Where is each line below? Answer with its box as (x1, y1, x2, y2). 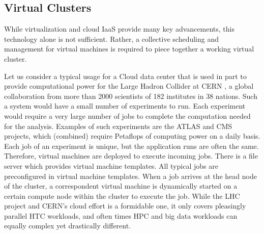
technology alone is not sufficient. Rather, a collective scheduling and (4, 33, 219, 44)
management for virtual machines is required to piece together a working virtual (4, 43, 254, 54)
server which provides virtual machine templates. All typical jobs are (4, 160, 218, 171)
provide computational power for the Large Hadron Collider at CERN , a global (4, 81, 254, 91)
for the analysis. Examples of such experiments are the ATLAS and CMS (4, 120, 232, 131)
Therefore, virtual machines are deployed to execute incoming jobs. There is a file (4, 150, 258, 161)
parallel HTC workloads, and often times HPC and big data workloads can (4, 210, 238, 221)
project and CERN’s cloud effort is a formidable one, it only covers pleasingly (4, 200, 246, 211)
